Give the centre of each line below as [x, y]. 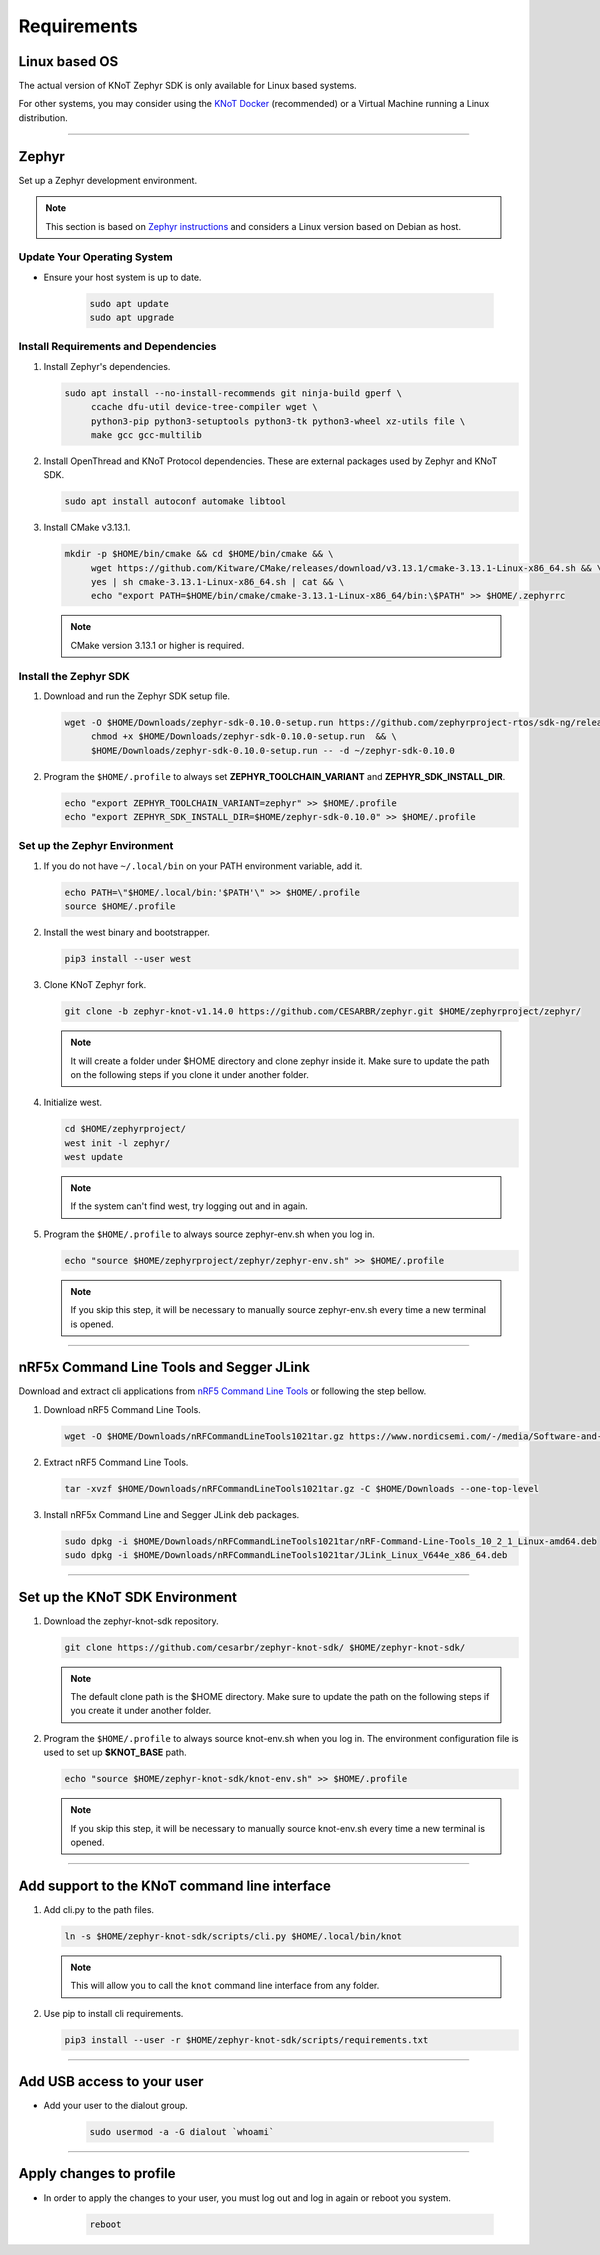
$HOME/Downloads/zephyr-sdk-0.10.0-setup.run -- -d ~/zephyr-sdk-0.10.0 [272, 750]
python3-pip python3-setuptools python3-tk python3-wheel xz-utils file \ [278, 421]
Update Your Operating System [96, 257]
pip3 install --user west [128, 959]
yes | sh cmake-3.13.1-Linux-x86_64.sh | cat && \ [217, 582]
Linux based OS [68, 61]
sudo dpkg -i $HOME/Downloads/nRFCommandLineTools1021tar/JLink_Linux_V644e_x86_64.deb [286, 1555]
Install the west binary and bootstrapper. [126, 932]
